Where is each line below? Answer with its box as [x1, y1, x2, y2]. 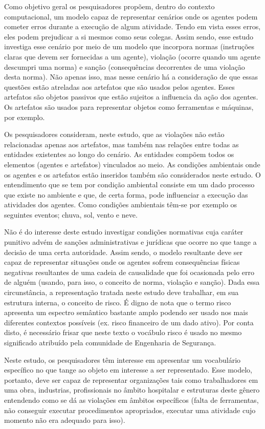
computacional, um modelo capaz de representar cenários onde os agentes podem [4, 11, 258, 22]
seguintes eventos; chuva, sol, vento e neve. [4, 209, 138, 220]
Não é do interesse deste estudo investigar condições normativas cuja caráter [4, 226, 244, 237]
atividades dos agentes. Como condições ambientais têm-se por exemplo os [4, 199, 237, 210]
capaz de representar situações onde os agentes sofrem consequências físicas [4, 257, 240, 267]
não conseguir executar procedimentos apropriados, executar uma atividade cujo [4, 404, 256, 415]
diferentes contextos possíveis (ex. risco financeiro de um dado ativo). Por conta [4, 317, 254, 327]
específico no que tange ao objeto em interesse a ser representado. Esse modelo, [4, 364, 252, 375]
